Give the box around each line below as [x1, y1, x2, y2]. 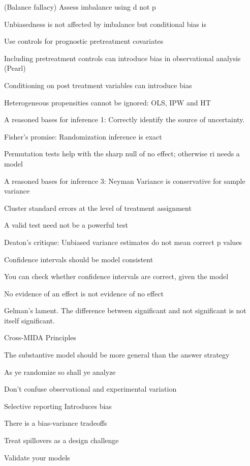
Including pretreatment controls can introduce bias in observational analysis [4, 52, 241, 63]
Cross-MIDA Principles [4, 332, 76, 343]
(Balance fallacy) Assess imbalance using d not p [4, 2, 156, 12]
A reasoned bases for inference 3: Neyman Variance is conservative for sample [4, 175, 245, 186]
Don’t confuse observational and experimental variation [4, 383, 177, 394]
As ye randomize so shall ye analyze [4, 366, 116, 377]
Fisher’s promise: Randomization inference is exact [4, 131, 162, 142]
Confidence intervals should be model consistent [4, 254, 153, 264]
